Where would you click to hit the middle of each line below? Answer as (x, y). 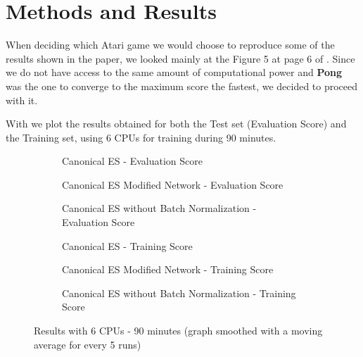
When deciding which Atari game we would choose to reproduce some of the (170, 45)
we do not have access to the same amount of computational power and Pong (174, 72)
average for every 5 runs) (88, 344)
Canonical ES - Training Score (127, 245)
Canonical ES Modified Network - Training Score (168, 269)
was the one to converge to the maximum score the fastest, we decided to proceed (182, 86)
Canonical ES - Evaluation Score (132, 161)
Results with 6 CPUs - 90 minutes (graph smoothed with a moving (178, 331)
